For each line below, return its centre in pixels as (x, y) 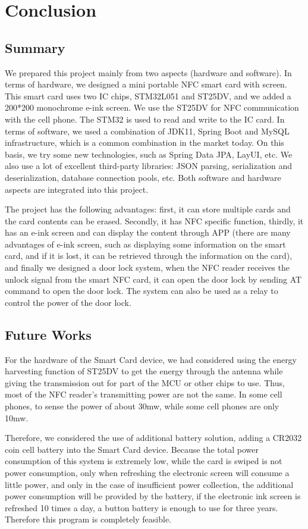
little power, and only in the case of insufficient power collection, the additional (149, 484)
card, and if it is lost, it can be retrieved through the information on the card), (149, 256)
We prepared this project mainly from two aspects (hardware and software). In (148, 72)
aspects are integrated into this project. (77, 189)
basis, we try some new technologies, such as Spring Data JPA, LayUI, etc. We (149, 154)
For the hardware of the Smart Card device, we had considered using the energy (151, 359)
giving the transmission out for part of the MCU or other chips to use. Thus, (145, 382)
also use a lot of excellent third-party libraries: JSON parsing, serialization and (149, 166)
